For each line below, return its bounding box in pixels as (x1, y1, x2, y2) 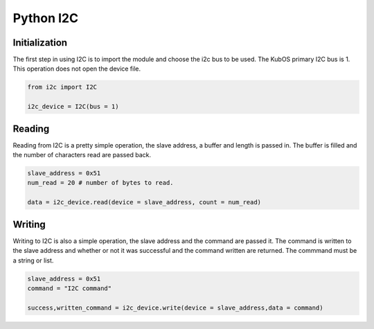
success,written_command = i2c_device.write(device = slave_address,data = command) (27, 303, 323, 312)
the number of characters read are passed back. (12, 151, 152, 159)
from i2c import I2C (27, 83, 97, 91)
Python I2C (12, 10, 79, 26)
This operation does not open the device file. (12, 64, 141, 73)
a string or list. (12, 256, 54, 265)
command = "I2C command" (27, 284, 112, 292)
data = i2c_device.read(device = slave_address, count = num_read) (27, 198, 262, 206)
